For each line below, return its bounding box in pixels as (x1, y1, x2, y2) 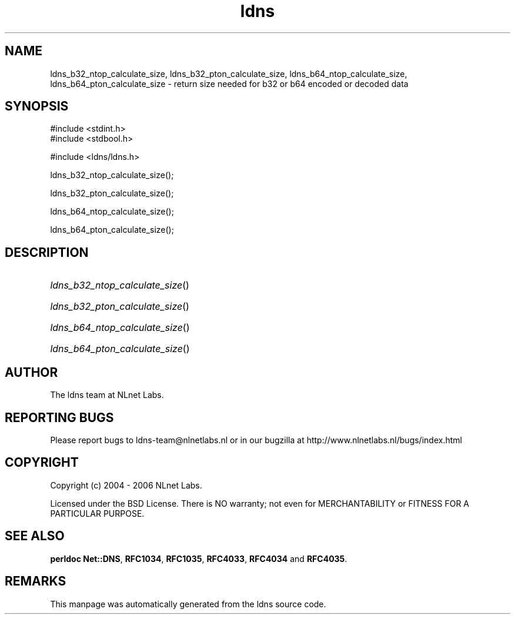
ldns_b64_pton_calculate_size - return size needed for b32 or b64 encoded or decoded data (50, 78, 409, 89)
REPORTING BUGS (5, 410, 114, 425)
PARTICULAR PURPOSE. (50, 508, 145, 518)
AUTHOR (5, 364, 58, 380)
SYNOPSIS (5, 99, 69, 114)
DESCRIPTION (5, 245, 89, 260)
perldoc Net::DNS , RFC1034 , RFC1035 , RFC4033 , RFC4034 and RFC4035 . (50, 553, 347, 564)
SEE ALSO (5, 528, 65, 544)
